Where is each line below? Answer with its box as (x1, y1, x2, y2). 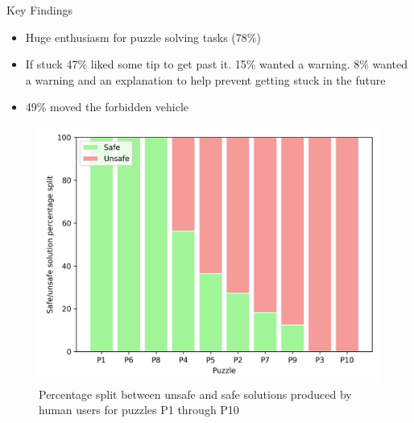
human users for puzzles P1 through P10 (39, 401, 239, 418)
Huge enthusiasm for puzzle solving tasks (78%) (25, 28, 261, 45)
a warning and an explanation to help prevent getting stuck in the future (25, 71, 386, 88)
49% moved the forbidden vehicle (25, 98, 189, 115)
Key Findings (6, 2, 72, 18)
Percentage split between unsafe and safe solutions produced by (39, 385, 352, 402)
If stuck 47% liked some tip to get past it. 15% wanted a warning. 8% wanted (25, 56, 408, 73)
